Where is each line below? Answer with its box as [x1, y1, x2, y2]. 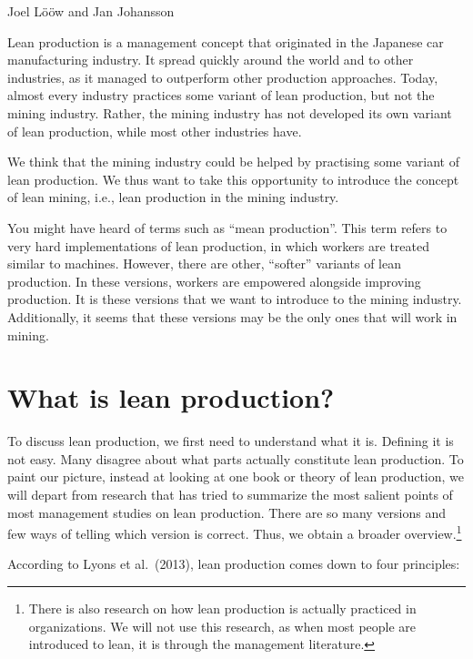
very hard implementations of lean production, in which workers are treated [7, 236, 430, 255]
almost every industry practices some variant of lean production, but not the [7, 86, 435, 105]
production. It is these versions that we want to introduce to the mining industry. [7, 289, 462, 309]
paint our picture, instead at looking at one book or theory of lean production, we [7, 467, 464, 486]
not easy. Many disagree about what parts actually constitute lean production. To [7, 449, 464, 468]
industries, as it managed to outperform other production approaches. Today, [7, 67, 438, 86]
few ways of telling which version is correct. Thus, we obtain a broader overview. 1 [7, 522, 462, 542]
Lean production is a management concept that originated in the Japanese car [7, 32, 444, 51]
